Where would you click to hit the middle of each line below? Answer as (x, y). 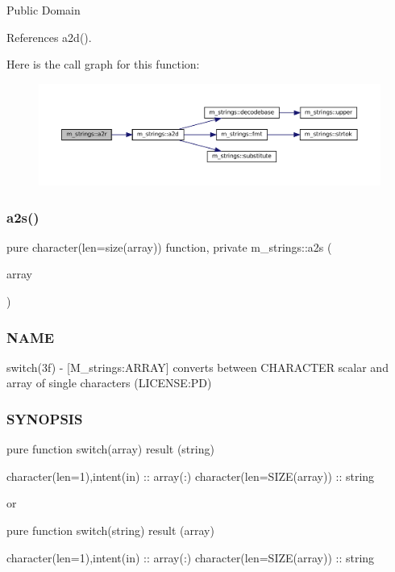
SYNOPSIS (45, 418)
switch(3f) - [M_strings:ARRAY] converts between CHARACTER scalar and (197, 367)
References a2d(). (49, 37)
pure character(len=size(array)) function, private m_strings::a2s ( (169, 246)
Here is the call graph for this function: (103, 64)
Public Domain (44, 10)
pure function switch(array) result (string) (110, 449)
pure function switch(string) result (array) (110, 530)
